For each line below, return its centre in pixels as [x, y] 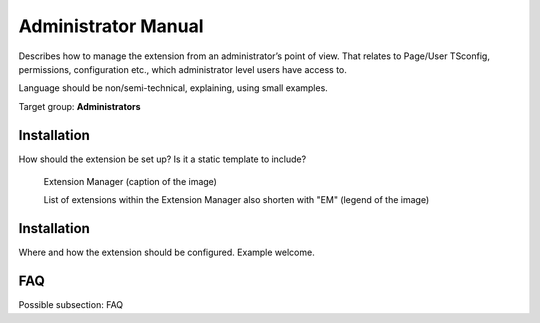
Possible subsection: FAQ [71, 305]
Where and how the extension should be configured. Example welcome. [166, 252]
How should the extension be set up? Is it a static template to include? [162, 159]
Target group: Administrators [79, 106]
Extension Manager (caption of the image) [130, 182]
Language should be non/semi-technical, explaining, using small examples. [173, 88]
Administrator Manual [111, 26]
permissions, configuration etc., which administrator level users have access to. [182, 69]
